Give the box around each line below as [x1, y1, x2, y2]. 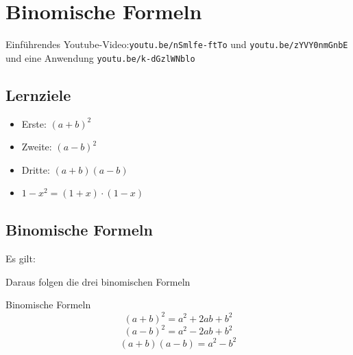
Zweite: [21, 139, 52, 154]
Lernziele [5, 84, 71, 105]
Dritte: [21, 162, 50, 176]
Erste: [21, 116, 47, 130]
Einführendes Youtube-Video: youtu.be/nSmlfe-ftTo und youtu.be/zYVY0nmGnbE [5, 37, 348, 51]
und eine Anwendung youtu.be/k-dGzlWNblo [5, 50, 195, 65]
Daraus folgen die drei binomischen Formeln [5, 274, 191, 288]
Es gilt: [5, 251, 36, 266]
